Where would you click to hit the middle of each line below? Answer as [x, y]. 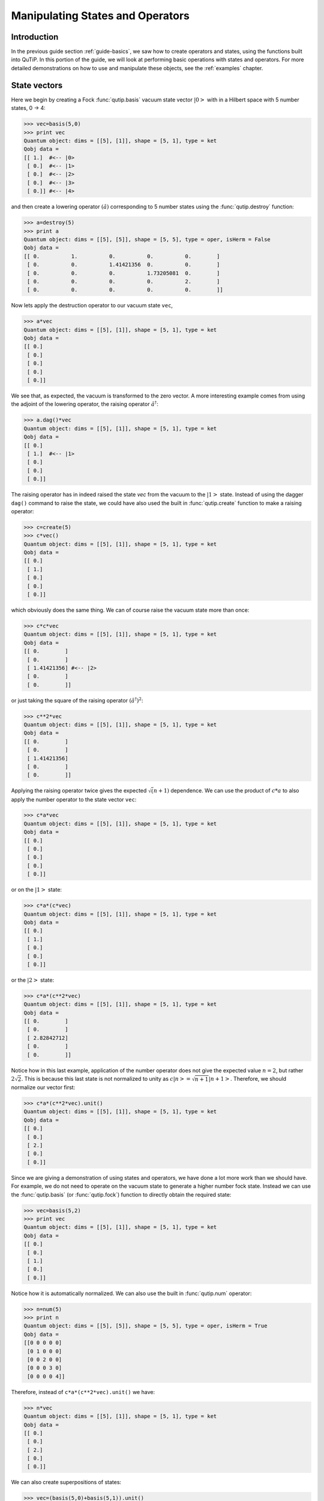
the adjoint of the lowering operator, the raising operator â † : [85, 404]
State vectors [37, 85]
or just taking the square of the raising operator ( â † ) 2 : [77, 700]
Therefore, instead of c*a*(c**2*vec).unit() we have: [83, 1392]
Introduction [35, 37]
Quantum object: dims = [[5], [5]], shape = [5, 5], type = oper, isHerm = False [147, 239]
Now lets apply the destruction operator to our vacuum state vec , [92, 306]
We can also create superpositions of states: [66, 1482]
